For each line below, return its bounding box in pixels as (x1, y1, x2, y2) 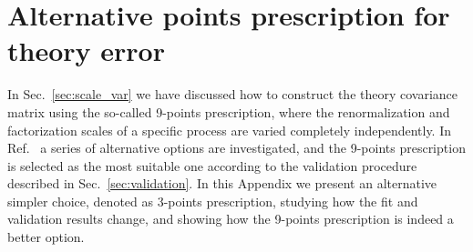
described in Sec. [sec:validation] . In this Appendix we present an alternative (7, 174, 437, 193)
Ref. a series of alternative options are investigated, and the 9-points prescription (7, 138, 466, 157)
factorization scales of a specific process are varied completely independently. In (7, 120, 452, 139)
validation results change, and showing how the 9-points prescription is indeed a (7, 209, 454, 228)
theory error (7, 32, 165, 69)
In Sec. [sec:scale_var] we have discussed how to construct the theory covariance (7, 85, 458, 104)
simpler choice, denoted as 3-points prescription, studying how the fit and (7, 191, 418, 210)
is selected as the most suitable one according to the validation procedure (7, 156, 417, 175)
